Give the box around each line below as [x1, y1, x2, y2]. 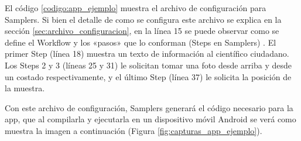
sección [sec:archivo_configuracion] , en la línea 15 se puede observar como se [5, 25, 279, 37]
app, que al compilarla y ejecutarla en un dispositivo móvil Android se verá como [5, 113, 296, 125]
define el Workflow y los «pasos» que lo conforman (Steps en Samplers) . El [5, 36, 276, 48]
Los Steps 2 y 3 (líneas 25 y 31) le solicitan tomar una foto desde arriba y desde [5, 59, 292, 71]
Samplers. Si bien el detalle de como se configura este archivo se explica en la [5, 13, 282, 25]
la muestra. [5, 82, 45, 94]
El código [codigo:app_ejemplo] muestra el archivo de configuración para [5, 2, 266, 13]
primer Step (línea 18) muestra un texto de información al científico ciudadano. [5, 47, 289, 60]
